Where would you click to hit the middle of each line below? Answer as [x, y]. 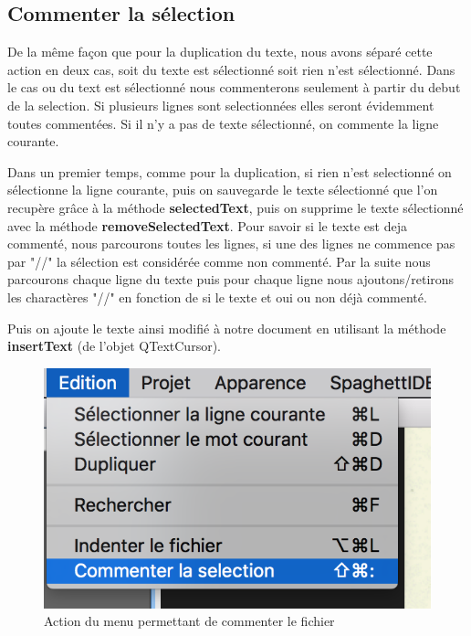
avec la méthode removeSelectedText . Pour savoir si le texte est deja [207, 225]
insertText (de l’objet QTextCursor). [114, 346]
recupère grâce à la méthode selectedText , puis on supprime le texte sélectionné [235, 207]
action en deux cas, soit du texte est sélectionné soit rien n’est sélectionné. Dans [231, 69]
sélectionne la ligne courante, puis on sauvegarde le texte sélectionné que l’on [223, 190]
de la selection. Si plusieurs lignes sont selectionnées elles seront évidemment [221, 105]
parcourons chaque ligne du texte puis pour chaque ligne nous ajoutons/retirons [231, 279]
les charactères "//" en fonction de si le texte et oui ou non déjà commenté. [217, 297]
